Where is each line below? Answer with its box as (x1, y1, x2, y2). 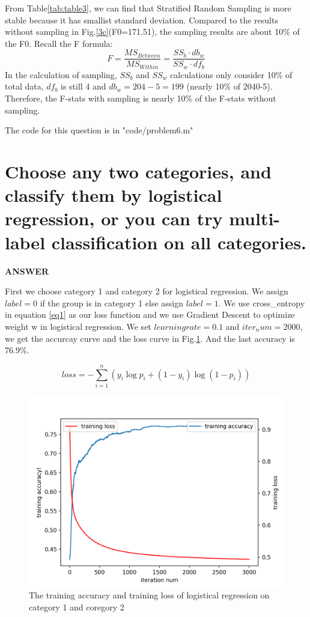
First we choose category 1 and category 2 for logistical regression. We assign (5, 285, 288, 297)
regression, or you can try (5, 206, 223, 231)
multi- (229, 206, 281, 231)
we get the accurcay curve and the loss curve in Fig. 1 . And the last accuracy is (5, 332, 295, 344)
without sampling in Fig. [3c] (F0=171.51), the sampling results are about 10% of (5, 25, 300, 38)
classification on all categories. (51, 229, 307, 254)
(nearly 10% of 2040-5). (186, 80, 273, 93)
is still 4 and (61, 80, 106, 93)
